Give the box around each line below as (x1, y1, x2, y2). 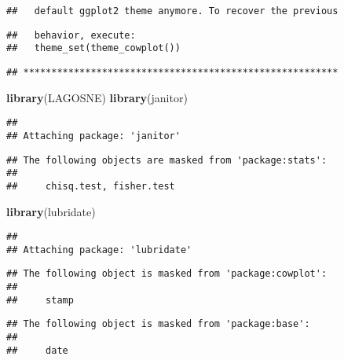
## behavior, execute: (6, 29, 136, 41)
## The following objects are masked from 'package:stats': (6, 154, 328, 166)
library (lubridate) (6, 203, 96, 219)
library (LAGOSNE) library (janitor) (6, 89, 188, 105)
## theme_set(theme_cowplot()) (6, 42, 181, 54)
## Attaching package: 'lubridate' (6, 244, 192, 255)
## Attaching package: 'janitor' (6, 130, 181, 141)
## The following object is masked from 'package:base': (6, 318, 310, 330)
